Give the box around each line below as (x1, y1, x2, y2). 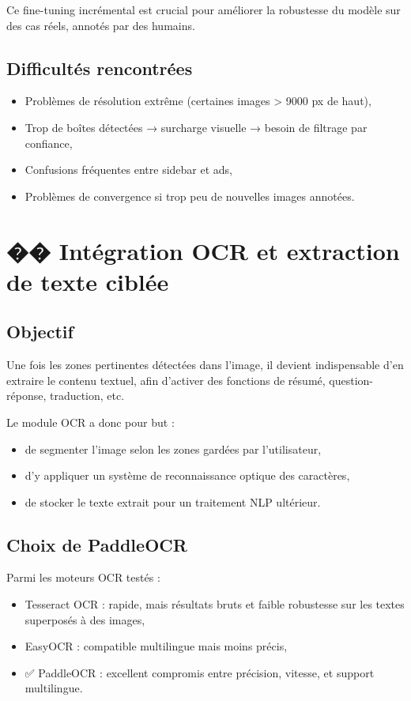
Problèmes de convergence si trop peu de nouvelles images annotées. (25, 187, 355, 204)
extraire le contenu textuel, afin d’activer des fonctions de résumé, (6, 371, 326, 388)
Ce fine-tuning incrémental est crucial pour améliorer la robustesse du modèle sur (6, 2, 401, 17)
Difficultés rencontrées (6, 55, 193, 80)
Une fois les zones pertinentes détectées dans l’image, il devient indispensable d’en (6, 356, 404, 373)
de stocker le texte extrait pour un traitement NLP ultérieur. (25, 493, 321, 510)
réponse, (6, 387, 47, 404)
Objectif (6, 319, 74, 344)
